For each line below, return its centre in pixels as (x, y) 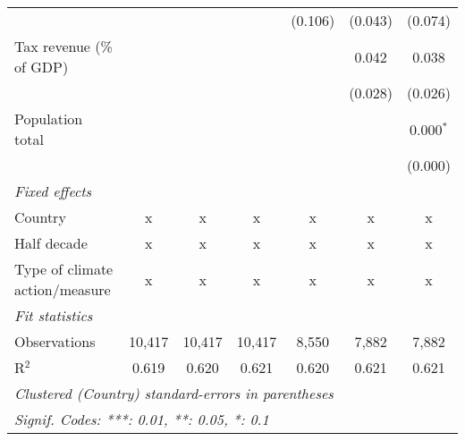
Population (49, 119)
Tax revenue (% (63, 46)
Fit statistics (54, 315)
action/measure (63, 289)
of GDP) (42, 67)
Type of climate (64, 269)
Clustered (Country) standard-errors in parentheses (174, 393)
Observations (55, 341)
